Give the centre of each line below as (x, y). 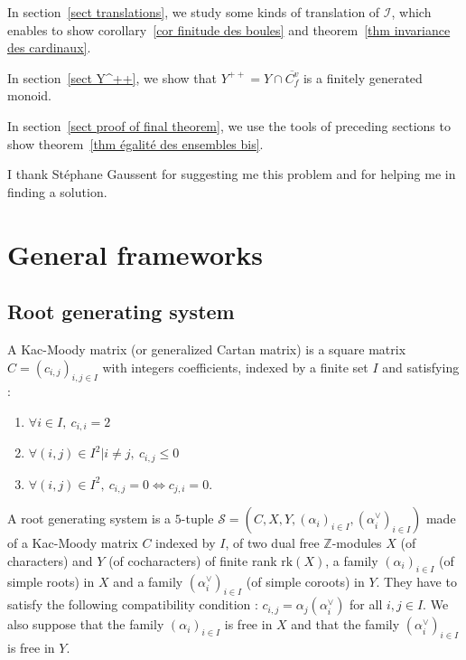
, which (411, 12)
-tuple (197, 519)
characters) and (50, 560)
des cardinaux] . (49, 47)
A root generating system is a (89, 519)
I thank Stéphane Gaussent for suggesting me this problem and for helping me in (232, 174)
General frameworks (135, 254)
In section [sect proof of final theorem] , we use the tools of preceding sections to (229, 125)
